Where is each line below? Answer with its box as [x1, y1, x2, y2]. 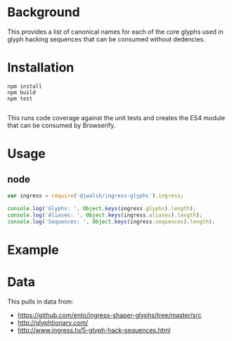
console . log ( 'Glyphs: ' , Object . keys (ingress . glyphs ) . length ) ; [7, 205, 197, 212]
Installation [7, 60, 75, 76]
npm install [7, 82, 42, 90]
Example [7, 242, 59, 257]
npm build [7, 89, 37, 96]
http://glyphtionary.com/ [17, 318, 89, 327]
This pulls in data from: [7, 297, 74, 306]
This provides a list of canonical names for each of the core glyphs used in [7, 27, 224, 36]
